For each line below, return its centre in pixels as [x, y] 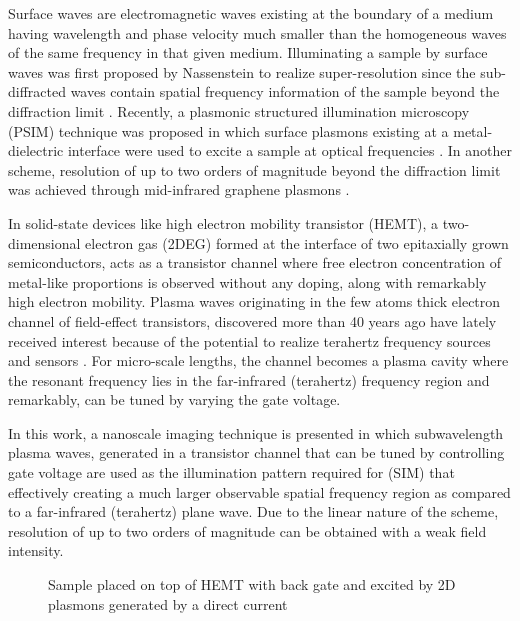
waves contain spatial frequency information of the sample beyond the [285, 91]
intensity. [36, 550]
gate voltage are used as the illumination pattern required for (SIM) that [231, 472]
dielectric [36, 150]
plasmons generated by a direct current [168, 603]
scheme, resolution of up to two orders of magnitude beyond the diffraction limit [254, 169]
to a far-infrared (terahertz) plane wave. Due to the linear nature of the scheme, [253, 511]
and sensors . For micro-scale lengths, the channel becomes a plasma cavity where [258, 360]
